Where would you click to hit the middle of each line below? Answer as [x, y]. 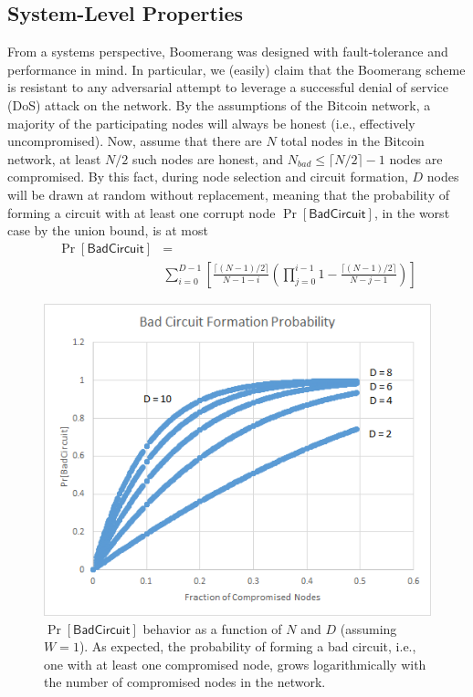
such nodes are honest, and [208, 158]
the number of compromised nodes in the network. [185, 682]
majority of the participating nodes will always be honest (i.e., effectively [211, 123]
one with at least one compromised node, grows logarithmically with [235, 664]
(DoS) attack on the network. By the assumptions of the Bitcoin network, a [219, 104]
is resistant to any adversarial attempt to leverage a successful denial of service [228, 87]
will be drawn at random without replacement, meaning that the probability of [228, 194]
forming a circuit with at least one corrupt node [142, 212]
